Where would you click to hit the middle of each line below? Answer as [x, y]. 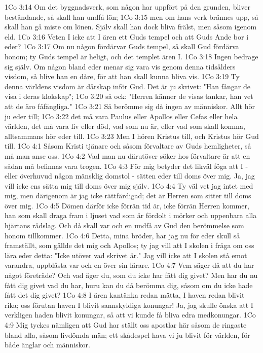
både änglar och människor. [47, 345]
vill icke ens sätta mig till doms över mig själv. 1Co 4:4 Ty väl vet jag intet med [129, 185]
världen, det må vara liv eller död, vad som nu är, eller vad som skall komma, [125, 126]
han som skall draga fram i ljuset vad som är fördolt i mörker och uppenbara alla [131, 215]
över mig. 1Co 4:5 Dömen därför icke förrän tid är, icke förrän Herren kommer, [127, 205]
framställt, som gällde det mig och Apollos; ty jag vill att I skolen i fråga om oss [129, 245]
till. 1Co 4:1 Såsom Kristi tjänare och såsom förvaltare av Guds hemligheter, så [128, 146]
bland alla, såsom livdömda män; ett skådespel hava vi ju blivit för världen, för [127, 334]
